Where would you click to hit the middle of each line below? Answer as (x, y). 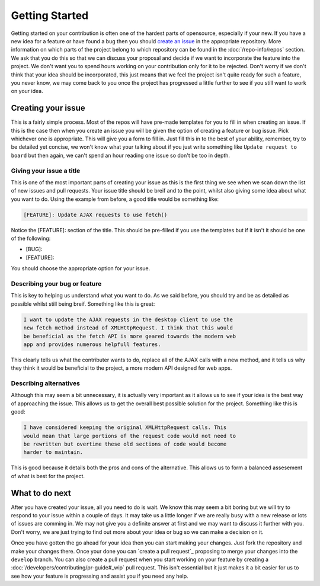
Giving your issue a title (46, 171)
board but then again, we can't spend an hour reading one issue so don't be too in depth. (121, 155)
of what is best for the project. (48, 476)
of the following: (31, 238)
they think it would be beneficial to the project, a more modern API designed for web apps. (121, 368)
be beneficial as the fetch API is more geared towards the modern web (130, 336)
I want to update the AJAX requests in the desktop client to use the (128, 319)
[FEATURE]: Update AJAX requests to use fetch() (95, 214)
